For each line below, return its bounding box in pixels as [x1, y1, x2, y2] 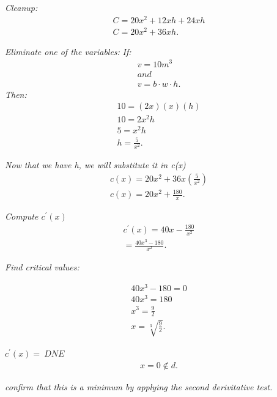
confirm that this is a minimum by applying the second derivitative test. [5, 380, 273, 393]
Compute [5, 210, 39, 223]
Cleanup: [5, 1, 38, 13]
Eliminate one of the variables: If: [5, 45, 131, 58]
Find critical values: [5, 261, 79, 273]
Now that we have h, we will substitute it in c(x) [5, 158, 186, 171]
